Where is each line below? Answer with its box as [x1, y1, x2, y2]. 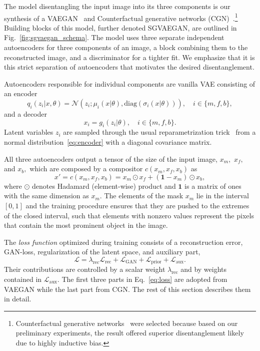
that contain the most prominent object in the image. [4, 220, 168, 230]
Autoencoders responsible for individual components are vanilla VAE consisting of [4, 78, 255, 89]
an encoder [4, 88, 37, 99]
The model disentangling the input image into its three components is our [4, 1, 230, 11]
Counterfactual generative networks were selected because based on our [15, 317, 238, 328]
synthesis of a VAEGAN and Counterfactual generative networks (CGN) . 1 [4, 11, 238, 23]
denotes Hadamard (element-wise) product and [32, 180, 176, 191]
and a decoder [4, 109, 47, 119]
